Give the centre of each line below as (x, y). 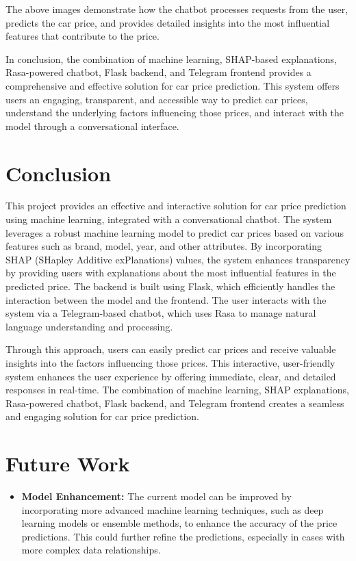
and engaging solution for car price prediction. (102, 416)
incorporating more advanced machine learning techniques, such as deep (173, 509)
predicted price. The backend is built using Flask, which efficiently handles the (170, 286)
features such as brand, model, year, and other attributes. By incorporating (164, 246)
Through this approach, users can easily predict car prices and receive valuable (171, 349)
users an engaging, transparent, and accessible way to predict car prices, (157, 99)
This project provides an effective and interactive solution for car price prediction (176, 206)
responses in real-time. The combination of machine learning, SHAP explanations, (177, 390)
